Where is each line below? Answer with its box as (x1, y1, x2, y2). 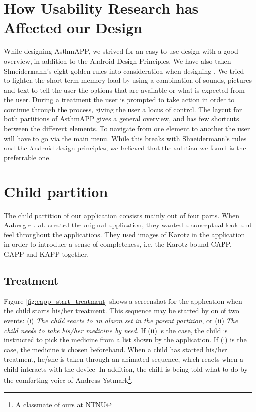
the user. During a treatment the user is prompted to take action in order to (4, 94, 235, 105)
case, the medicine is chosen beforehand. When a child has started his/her (4, 344, 227, 354)
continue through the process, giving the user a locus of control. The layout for (4, 104, 242, 114)
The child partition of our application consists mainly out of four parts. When (4, 210, 240, 220)
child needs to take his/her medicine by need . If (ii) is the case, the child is (4, 325, 228, 335)
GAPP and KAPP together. (4, 248, 89, 259)
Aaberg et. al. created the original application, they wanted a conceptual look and (4, 220, 252, 230)
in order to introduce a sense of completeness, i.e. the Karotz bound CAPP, (4, 239, 232, 249)
